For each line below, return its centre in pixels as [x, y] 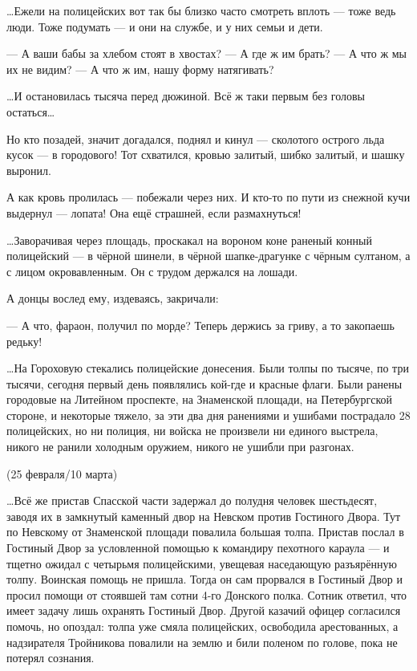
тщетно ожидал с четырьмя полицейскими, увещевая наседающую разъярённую [202, 563]
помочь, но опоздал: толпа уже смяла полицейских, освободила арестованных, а [202, 626]
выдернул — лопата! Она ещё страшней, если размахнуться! [154, 212]
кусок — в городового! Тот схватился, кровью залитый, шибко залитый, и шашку [206, 155]
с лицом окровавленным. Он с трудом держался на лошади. [152, 271]
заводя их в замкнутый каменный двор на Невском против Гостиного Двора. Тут [204, 516]
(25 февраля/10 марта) [62, 473]
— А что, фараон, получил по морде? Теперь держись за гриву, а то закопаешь [200, 325]
